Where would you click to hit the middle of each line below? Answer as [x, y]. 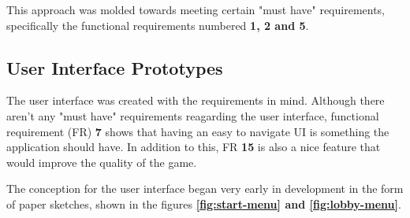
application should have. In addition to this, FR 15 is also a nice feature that [194, 147]
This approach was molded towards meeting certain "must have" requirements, [196, 9]
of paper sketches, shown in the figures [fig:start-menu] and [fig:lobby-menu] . [204, 203]
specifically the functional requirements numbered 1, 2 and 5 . [158, 25]
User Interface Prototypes [115, 67]
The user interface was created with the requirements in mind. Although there [196, 100]
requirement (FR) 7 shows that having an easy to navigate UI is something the [198, 131]
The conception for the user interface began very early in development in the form [205, 188]
